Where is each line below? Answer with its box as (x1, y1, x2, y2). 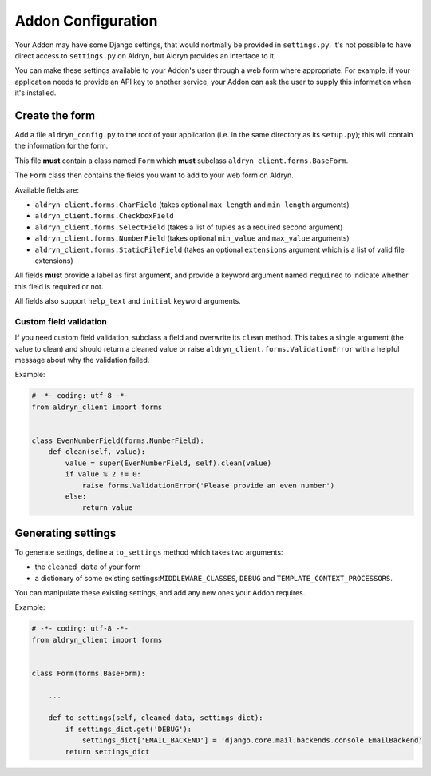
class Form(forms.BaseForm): (31, 668, 146, 678)
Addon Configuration (14, 12, 158, 30)
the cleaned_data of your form (34, 562, 141, 571)
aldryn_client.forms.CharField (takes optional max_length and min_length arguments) (34, 200, 350, 209)
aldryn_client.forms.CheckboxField (34, 212, 175, 221)
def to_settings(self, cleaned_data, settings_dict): (48, 714, 263, 722)
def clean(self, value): (48, 448, 146, 456)
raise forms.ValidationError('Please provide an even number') (81, 480, 335, 490)
